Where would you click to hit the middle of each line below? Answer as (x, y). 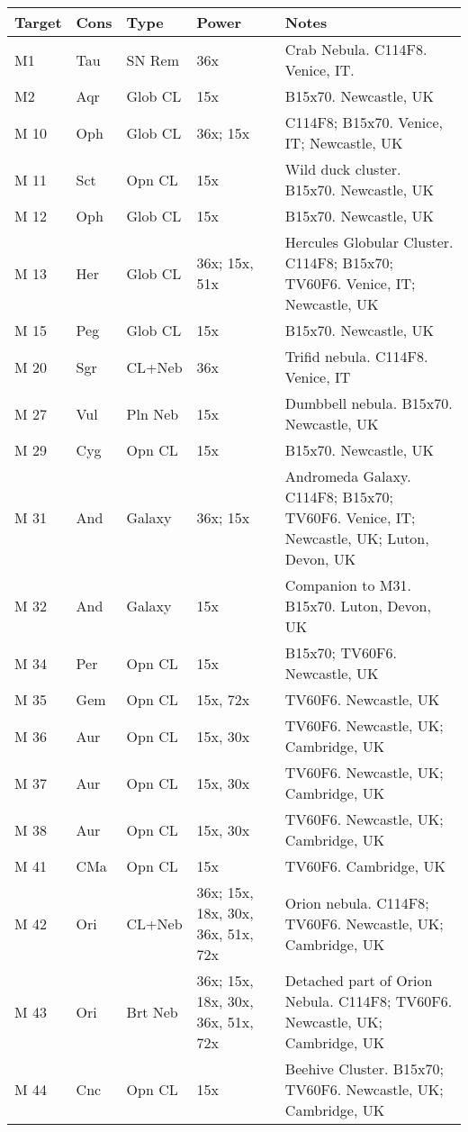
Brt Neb (152, 1011)
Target (38, 22)
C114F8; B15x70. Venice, (364, 122)
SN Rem (153, 59)
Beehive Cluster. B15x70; (364, 1069)
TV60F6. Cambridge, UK (365, 866)
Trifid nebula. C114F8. (356, 356)
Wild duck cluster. (343, 169)
